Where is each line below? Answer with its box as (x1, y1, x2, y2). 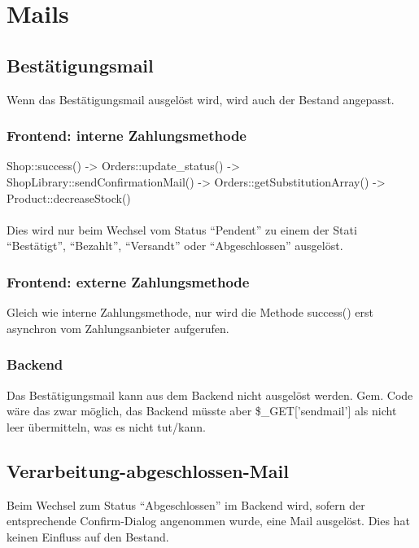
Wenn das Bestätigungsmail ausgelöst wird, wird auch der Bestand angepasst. (7, 90, 395, 107)
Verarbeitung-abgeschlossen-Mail (7, 458, 289, 483)
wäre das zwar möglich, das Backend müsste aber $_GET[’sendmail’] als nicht (7, 402, 397, 419)
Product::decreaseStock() (7, 189, 131, 206)
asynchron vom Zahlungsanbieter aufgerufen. (7, 319, 229, 336)
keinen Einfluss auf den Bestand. (7, 528, 169, 545)
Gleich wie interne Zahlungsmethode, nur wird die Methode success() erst (7, 304, 373, 321)
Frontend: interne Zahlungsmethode (7, 125, 247, 146)
